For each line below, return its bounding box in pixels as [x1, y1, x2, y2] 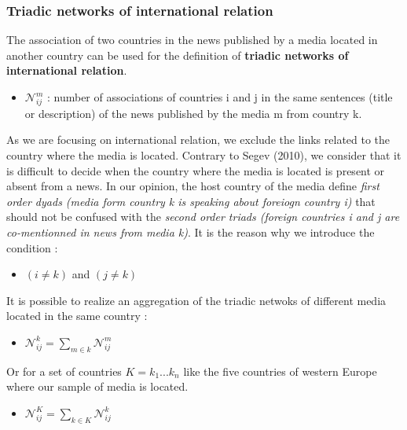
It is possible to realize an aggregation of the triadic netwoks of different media [6, 292, 387, 308]
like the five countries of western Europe [183, 362, 377, 379]
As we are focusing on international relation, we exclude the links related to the [6, 131, 390, 148]
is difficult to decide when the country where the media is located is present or [6, 162, 385, 178]
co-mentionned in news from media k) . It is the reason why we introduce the [6, 223, 375, 240]
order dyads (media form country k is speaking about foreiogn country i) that [6, 193, 376, 209]
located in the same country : [6, 307, 148, 324]
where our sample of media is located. [6, 378, 189, 395]
